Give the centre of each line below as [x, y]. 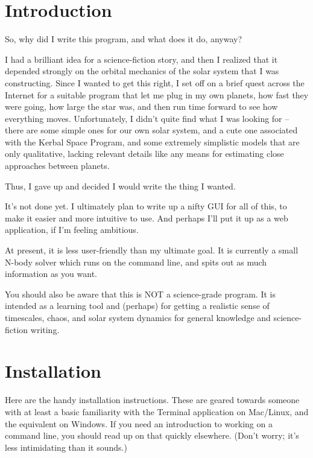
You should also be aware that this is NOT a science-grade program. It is [140, 294]
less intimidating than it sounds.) [66, 447]
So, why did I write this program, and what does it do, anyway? [124, 39]
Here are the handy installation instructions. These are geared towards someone [152, 400]
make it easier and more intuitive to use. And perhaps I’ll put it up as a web [147, 218]
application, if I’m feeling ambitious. [72, 230]
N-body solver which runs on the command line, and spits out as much [136, 262]
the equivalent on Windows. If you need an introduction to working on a [139, 423]
